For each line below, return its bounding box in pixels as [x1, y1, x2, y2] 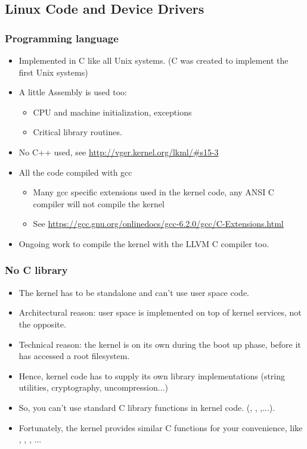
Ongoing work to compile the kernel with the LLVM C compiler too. [18, 237, 269, 250]
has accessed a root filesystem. [18, 350, 130, 362]
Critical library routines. [33, 126, 122, 138]
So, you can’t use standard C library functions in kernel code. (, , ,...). [18, 401, 275, 413]
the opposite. [18, 317, 66, 330]
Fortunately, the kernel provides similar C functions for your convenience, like [18, 421, 303, 434]
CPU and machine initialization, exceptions [33, 105, 192, 118]
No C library [5, 263, 68, 277]
